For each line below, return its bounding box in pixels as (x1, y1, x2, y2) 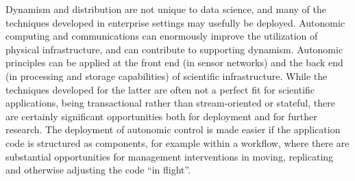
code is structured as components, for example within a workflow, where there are (5, 135, 350, 150)
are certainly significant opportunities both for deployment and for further (5, 109, 317, 123)
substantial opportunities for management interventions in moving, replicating (5, 149, 334, 163)
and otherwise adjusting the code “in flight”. (5, 163, 191, 177)
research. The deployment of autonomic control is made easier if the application (5, 122, 341, 137)
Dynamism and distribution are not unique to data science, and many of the (5, 2, 326, 16)
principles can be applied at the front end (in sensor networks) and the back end (5, 55, 343, 70)
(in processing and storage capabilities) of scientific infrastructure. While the (5, 68, 328, 83)
